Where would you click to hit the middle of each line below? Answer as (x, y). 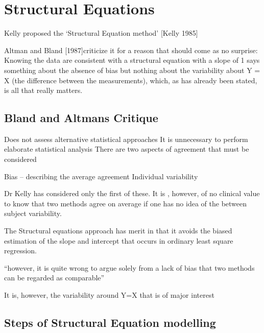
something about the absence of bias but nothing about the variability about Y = (132, 70)
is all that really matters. (43, 90)
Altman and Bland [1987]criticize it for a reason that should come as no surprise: (131, 50)
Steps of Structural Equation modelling (110, 322)
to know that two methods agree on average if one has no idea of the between (126, 203)
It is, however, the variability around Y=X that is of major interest (109, 295)
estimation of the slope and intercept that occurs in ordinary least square (119, 240)
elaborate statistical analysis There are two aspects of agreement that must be (127, 149)
